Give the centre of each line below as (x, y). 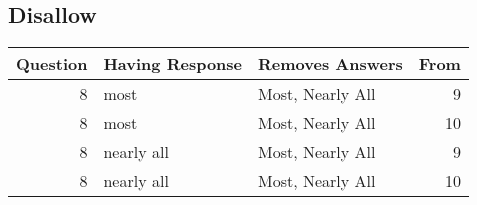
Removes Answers (330, 64)
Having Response (172, 64)
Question (52, 64)
